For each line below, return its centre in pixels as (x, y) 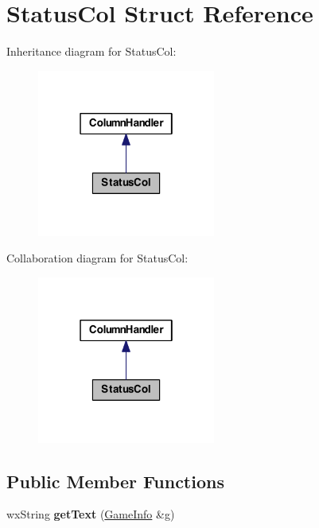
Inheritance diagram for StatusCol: (91, 51)
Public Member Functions (115, 481)
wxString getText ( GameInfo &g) (91, 514)
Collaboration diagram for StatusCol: (97, 258)
